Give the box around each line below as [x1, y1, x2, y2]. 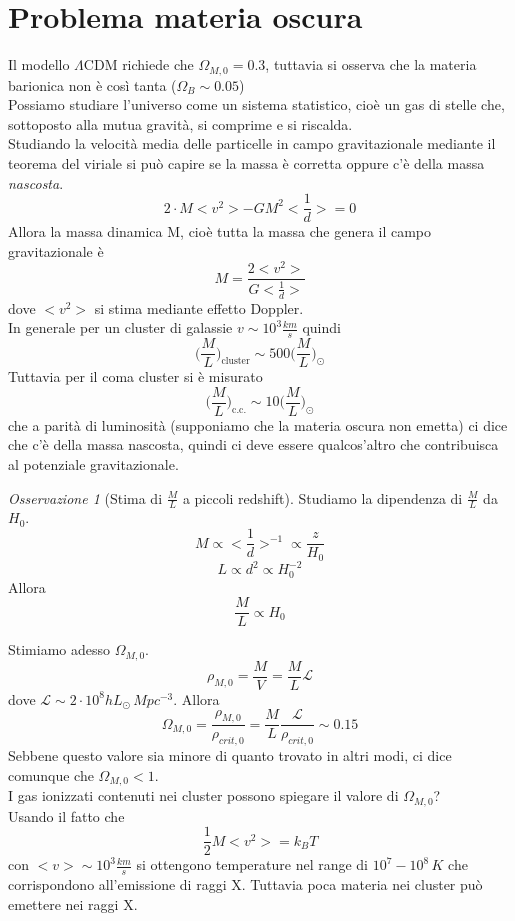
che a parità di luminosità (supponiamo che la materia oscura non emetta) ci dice [8, 414, 508, 435]
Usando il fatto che [8, 805, 125, 826]
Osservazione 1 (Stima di [8, 487, 163, 508]
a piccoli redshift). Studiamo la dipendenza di [182, 487, 463, 508]
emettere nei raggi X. [8, 893, 138, 914]
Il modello [8, 54, 70, 75]
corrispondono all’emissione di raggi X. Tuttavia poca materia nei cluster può [8, 874, 483, 895]
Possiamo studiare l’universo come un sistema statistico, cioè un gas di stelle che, [8, 94, 505, 115]
